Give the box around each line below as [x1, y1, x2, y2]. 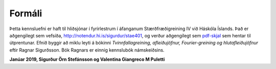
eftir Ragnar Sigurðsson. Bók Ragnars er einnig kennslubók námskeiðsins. [9, 47, 165, 53]
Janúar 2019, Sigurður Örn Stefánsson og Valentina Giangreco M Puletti [9, 56, 165, 62]
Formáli [9, 8, 42, 19]
